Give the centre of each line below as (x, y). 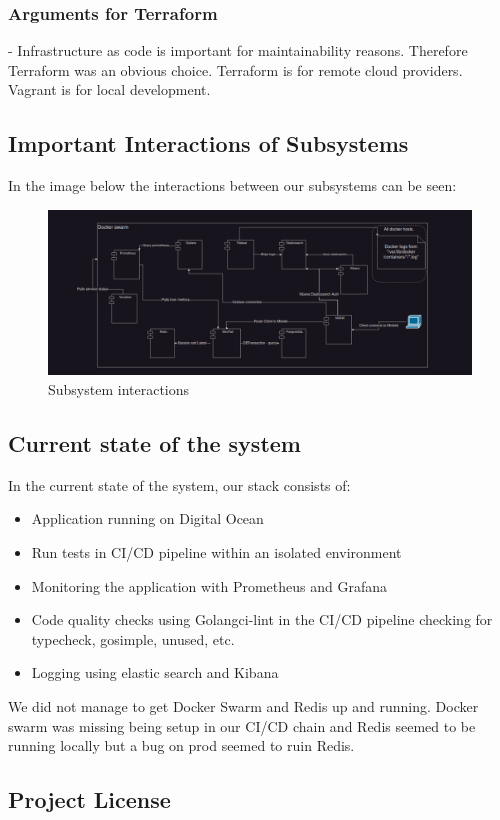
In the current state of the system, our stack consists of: (179, 484)
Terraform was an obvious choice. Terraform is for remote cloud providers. (235, 69)
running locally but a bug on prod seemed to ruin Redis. (181, 745)
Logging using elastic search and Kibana (155, 672)
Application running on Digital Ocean (147, 518)
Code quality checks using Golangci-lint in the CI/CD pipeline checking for (262, 619)
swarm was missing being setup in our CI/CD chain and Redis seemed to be (242, 725)
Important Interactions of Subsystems (208, 143)
